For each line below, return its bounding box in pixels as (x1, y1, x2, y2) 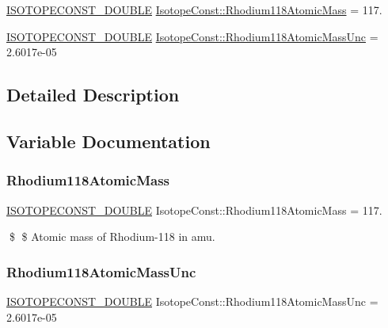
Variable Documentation (6, 128, 211, 153)
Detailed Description (6, 82, 180, 107)
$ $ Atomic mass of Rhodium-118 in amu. (9, 228, 215, 245)
